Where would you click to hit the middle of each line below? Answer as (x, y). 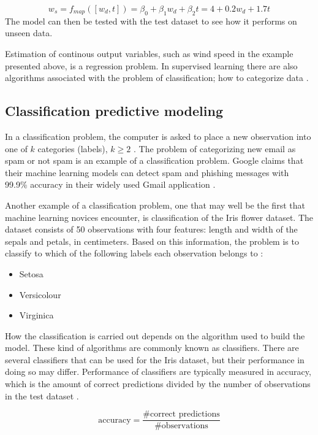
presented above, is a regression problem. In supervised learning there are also (151, 65)
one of (16, 148)
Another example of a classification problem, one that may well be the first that (155, 205)
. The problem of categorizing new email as (214, 148)
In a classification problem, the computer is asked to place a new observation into (158, 136)
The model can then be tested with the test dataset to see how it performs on (151, 21)
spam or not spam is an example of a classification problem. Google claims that (154, 160)
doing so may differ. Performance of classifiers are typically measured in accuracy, (158, 371)
